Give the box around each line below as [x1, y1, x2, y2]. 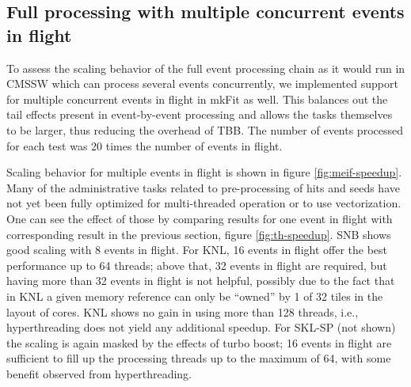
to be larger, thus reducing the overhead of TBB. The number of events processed [6, 121, 404, 138]
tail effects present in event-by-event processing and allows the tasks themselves [6, 106, 393, 123]
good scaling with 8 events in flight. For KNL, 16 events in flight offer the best [6, 241, 388, 258]
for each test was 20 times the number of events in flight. [6, 137, 283, 154]
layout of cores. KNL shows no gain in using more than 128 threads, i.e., [6, 303, 359, 320]
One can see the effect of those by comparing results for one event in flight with [6, 210, 393, 226]
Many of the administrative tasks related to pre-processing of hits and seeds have [6, 179, 400, 195]
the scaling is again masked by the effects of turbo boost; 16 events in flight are [6, 334, 392, 351]
